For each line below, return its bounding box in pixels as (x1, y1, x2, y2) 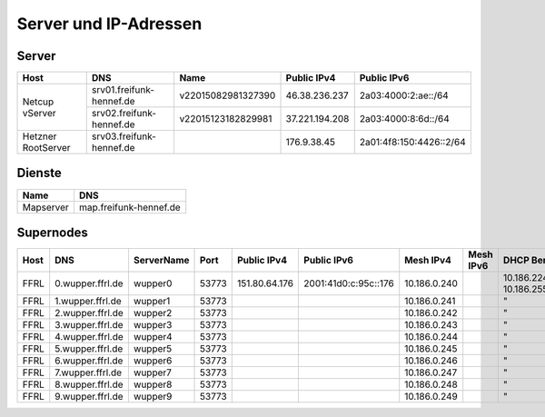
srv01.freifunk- (91, 84, 154, 96)
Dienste (16, 165, 63, 181)
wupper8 (133, 378, 173, 391)
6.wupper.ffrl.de (54, 354, 124, 367)
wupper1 (133, 295, 171, 308)
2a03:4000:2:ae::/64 (359, 89, 449, 102)
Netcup (22, 95, 54, 108)
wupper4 (133, 331, 173, 343)
